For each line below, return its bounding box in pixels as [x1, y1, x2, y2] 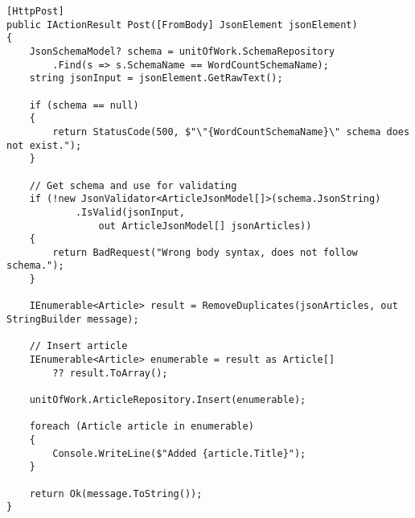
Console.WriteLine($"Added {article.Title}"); [52, 447, 306, 459]
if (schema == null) [29, 99, 139, 111]
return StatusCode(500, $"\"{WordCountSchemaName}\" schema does [52, 125, 410, 138]
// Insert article [29, 340, 128, 352]
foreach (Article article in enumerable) [29, 421, 254, 433]
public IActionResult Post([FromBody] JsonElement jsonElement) [6, 18, 358, 31]
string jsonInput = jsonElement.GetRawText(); [29, 72, 283, 84]
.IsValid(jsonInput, [75, 206, 185, 218]
